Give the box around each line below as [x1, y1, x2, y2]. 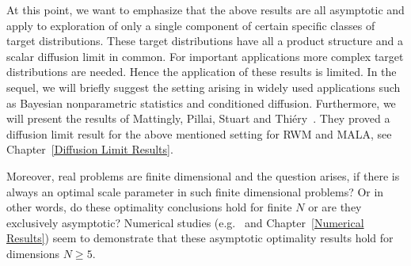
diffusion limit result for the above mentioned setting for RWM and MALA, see [6, 125, 392, 142]
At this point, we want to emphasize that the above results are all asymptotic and [6, 2, 405, 17]
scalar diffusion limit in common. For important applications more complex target [6, 47, 404, 64]
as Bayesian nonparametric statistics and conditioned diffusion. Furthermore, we [6, 94, 396, 111]
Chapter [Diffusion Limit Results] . [6, 141, 173, 158]
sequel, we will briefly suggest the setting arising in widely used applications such [6, 78, 401, 95]
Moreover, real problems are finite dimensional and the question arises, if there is [6, 167, 400, 184]
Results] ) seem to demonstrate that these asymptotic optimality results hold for [6, 230, 394, 246]
